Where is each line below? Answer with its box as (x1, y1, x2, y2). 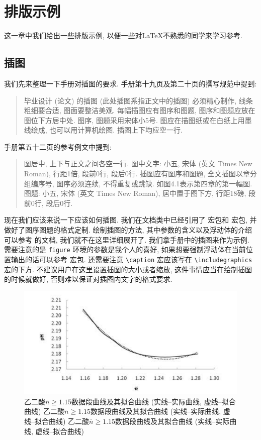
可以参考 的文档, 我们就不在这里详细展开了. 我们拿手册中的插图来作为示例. (4, 234, 249, 245)
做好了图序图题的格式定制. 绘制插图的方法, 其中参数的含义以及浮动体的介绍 (4, 225, 252, 235)
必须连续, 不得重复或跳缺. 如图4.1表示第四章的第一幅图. (70, 178, 252, 188)
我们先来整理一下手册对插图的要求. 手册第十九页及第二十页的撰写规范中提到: (4, 78, 257, 88)
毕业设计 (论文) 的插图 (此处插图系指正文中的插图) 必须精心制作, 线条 (24, 95, 253, 105)
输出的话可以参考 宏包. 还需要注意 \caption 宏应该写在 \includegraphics (11, 254, 252, 264)
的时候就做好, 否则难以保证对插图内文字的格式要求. (4, 274, 172, 284)
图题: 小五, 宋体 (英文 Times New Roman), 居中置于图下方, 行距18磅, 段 (24, 188, 256, 198)
